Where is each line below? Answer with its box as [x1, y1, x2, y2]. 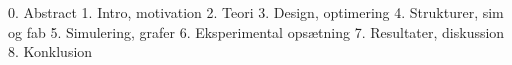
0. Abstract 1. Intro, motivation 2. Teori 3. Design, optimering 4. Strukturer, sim [8, 2, 504, 22]
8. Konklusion [8, 41, 93, 62]
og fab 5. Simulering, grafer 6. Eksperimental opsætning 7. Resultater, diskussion [8, 21, 505, 42]
